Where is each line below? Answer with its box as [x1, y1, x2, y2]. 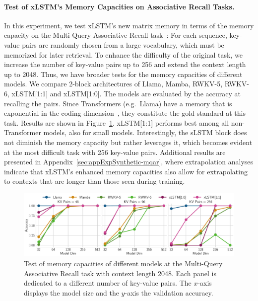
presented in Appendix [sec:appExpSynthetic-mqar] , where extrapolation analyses [4, 156, 254, 167]
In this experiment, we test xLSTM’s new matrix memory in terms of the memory [4, 20, 254, 30]
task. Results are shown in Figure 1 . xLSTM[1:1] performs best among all [4, 117, 229, 128]
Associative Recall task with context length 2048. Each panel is [24, 268, 216, 278]
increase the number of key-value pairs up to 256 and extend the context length [4, 59, 246, 70]
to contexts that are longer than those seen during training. [4, 176, 185, 186]
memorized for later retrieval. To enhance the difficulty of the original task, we [4, 49, 243, 60]
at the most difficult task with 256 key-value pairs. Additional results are [4, 147, 226, 157]
